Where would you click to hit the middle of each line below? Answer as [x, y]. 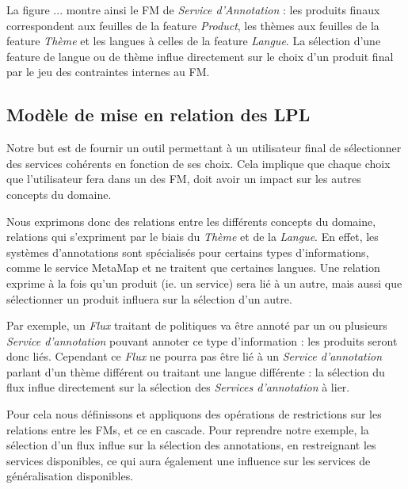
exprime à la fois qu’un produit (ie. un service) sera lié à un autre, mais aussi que [204, 283]
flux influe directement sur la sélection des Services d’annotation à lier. [178, 387]
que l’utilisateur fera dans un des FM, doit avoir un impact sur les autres [184, 179]
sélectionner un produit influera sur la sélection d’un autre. [149, 298]
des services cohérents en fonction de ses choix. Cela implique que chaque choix [198, 163]
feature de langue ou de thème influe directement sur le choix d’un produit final [200, 56]
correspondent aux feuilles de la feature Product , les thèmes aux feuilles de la [193, 25]
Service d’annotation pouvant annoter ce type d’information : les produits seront [202, 340]
